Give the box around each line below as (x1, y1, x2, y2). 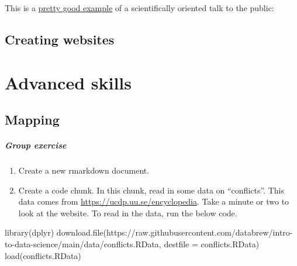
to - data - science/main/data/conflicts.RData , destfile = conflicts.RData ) (5, 238, 260, 250)
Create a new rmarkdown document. (18, 164, 150, 177)
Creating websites (5, 30, 115, 48)
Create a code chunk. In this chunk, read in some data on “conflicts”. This (18, 184, 284, 196)
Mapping (5, 110, 60, 129)
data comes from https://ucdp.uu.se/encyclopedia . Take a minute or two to (18, 195, 289, 208)
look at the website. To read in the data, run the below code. (18, 206, 237, 219)
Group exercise (5, 139, 67, 151)
